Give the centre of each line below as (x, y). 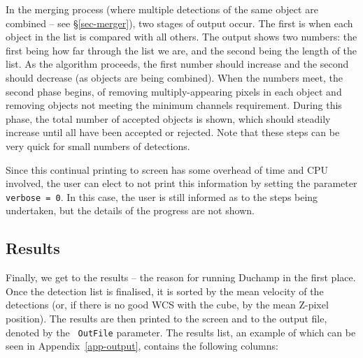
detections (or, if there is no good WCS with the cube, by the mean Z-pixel (167, 305)
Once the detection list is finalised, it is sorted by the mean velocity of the (165, 291)
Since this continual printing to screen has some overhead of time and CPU (167, 169)
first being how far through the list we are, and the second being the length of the (181, 50)
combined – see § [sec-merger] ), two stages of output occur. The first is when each (179, 23)
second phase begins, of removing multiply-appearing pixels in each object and (174, 91)
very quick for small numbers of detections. (98, 146)
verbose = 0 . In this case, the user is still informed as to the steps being (162, 196)
